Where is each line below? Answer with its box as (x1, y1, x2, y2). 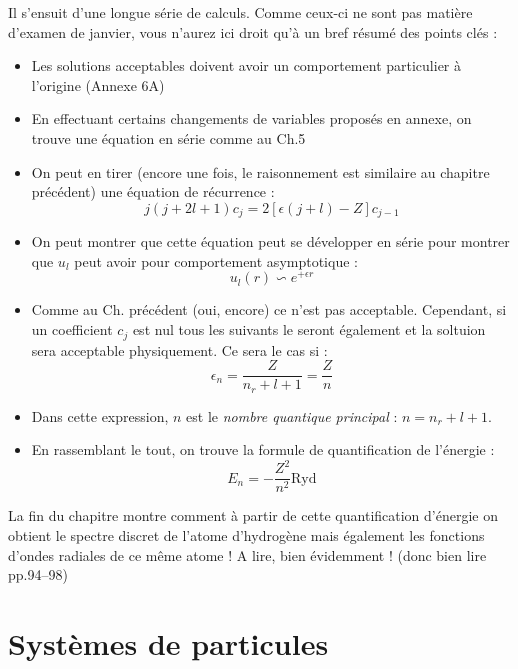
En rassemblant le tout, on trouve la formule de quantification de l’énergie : (31, 439, 495, 460)
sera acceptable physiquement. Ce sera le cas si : (31, 339, 328, 360)
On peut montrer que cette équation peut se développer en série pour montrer (31, 231, 510, 252)
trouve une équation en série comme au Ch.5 (31, 127, 306, 148)
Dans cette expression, (31, 405, 169, 426)
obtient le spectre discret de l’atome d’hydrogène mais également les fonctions (8, 524, 485, 545)
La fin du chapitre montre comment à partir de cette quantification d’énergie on (8, 505, 498, 526)
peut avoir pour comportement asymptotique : (74, 250, 358, 271)
